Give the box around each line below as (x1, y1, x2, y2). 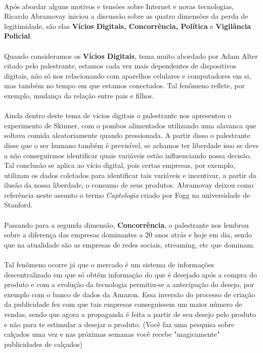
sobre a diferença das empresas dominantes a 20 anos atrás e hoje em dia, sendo (4, 229, 252, 240)
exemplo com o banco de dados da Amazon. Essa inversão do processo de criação (4, 289, 255, 299)
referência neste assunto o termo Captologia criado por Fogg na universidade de (4, 189, 250, 200)
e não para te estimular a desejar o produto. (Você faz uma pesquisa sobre (4, 319, 235, 329)
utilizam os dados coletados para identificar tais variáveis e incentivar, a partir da (4, 169, 256, 180)
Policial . (4, 30, 32, 41)
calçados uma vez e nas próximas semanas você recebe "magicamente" (4, 329, 220, 339)
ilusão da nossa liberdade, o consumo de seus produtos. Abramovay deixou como (4, 180, 253, 190)
